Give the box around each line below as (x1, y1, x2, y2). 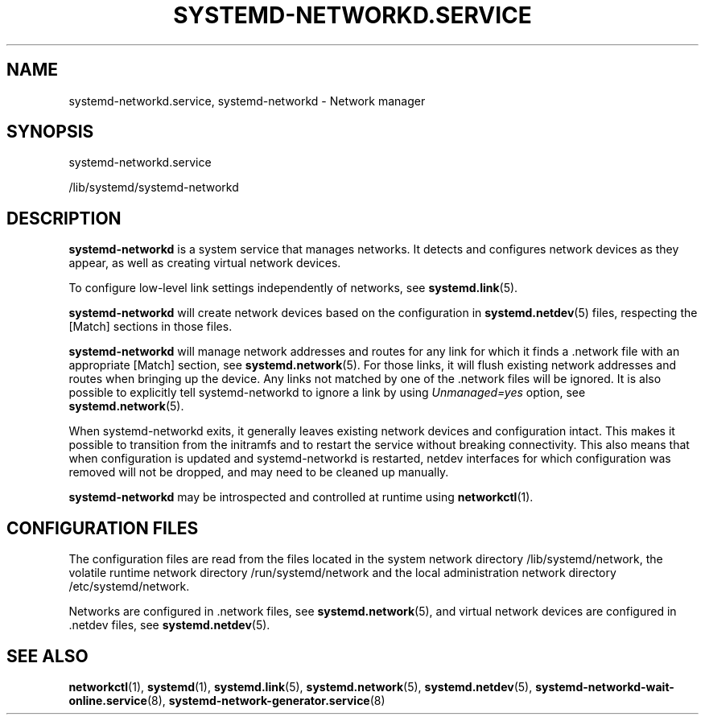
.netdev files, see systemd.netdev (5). (68, 618, 270, 632)
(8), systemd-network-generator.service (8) (146, 693, 385, 707)
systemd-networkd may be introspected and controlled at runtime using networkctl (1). (68, 490, 534, 505)
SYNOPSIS (6, 122, 94, 142)
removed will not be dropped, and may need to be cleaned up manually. (68, 465, 449, 480)
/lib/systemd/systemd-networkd (68, 180, 239, 195)
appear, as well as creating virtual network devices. (68, 256, 341, 270)
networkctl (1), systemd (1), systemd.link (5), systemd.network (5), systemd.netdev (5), (68, 679, 533, 694)
